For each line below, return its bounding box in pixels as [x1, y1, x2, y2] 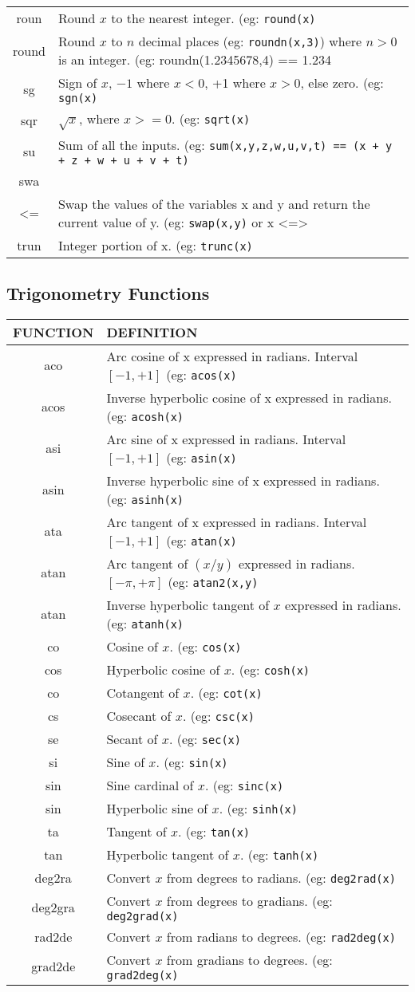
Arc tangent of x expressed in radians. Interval [106, 512, 367, 531]
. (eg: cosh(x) [231, 659, 310, 679]
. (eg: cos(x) [169, 636, 242, 655]
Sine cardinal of [106, 775, 194, 794]
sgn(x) [57, 92, 98, 104]
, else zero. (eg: [300, 73, 384, 92]
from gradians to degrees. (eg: [166, 950, 333, 969]
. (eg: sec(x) [168, 729, 241, 748]
